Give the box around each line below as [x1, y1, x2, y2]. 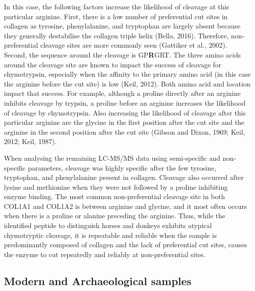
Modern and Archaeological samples [4, 273, 192, 288]
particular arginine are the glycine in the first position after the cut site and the [4, 117, 245, 127]
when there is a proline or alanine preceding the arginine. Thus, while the [4, 210, 226, 221]
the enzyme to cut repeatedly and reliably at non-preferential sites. [4, 249, 206, 259]
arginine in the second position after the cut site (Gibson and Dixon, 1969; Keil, [4, 126, 245, 137]
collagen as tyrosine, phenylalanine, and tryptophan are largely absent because [4, 21, 241, 31]
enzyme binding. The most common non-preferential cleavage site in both [4, 191, 225, 202]
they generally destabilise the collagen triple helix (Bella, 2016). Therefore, [4, 30, 229, 40]
